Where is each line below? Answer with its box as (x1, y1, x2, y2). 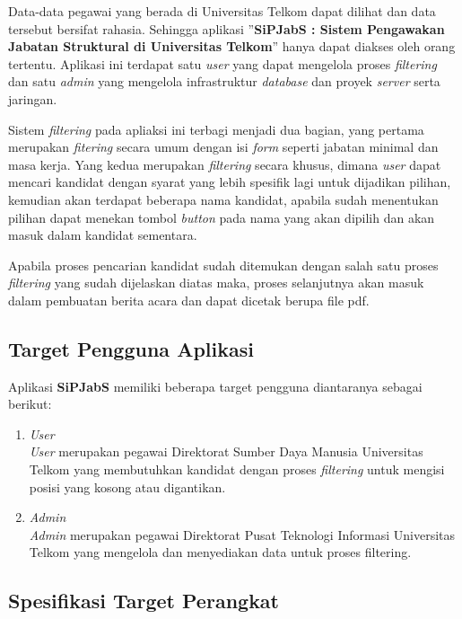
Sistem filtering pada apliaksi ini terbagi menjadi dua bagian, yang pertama (8, 119, 424, 138)
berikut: (8, 394, 52, 413)
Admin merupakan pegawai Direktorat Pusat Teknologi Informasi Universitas (29, 525, 456, 544)
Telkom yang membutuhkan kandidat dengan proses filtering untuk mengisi (29, 460, 445, 479)
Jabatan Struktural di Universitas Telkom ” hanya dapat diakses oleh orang (8, 37, 456, 56)
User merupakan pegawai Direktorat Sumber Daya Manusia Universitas (29, 442, 423, 461)
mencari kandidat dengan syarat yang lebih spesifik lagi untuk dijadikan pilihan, (8, 172, 451, 191)
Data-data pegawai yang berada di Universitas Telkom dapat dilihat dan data (8, 2, 436, 20)
